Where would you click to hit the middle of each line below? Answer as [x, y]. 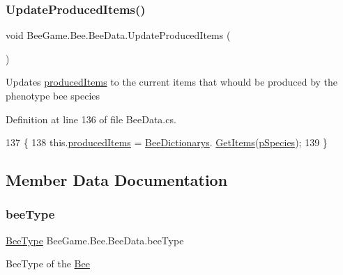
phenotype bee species [53, 95]
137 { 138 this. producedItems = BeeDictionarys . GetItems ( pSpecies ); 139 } [167, 142]
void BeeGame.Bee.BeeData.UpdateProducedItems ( [118, 35]
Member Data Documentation [117, 180]
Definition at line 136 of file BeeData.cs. [91, 119]
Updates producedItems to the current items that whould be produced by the [172, 82]
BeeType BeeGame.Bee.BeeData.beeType [95, 240]
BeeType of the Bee [48, 264]
